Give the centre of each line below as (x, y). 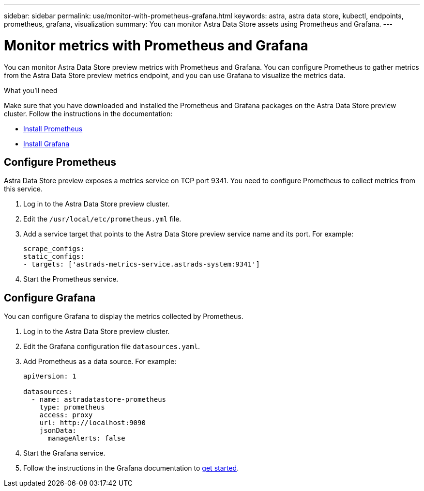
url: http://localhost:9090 (92, 423)
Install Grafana (46, 143)
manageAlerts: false (86, 438)
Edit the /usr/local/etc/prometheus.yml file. (102, 219)
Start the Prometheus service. (71, 279)
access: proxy (66, 415)
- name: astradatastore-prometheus (99, 400)
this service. (23, 189)
